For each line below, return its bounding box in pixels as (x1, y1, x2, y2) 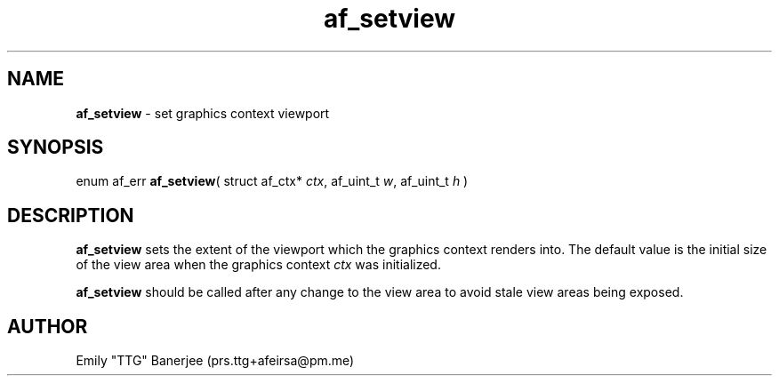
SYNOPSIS (7, 136, 104, 159)
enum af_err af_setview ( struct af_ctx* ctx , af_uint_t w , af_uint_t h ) (76, 173, 469, 189)
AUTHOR (7, 315, 88, 338)
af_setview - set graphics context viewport (76, 105, 330, 121)
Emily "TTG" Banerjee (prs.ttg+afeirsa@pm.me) (76, 353, 355, 369)
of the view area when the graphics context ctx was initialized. (76, 257, 441, 273)
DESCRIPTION (7, 203, 134, 227)
